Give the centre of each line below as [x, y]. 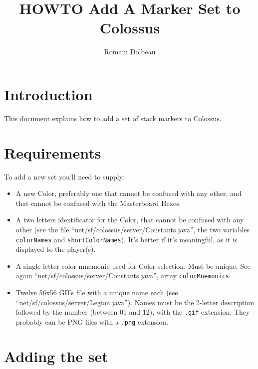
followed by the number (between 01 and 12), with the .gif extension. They [133, 312]
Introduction [48, 94]
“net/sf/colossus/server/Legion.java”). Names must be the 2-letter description [135, 302]
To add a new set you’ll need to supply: [65, 176]
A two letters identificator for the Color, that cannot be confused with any [130, 220]
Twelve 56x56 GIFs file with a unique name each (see [97, 292]
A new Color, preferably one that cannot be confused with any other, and [129, 193]
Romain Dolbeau [130, 52]
